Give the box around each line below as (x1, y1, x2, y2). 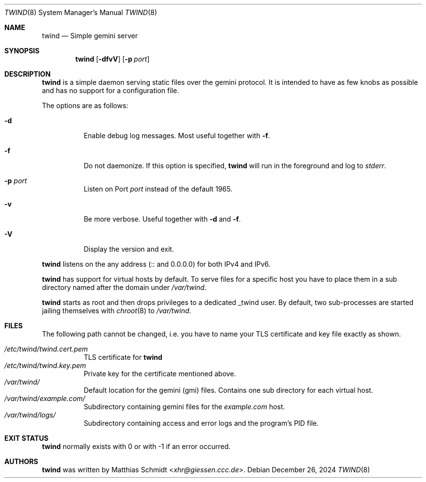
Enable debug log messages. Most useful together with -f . (84, 131, 270, 140)
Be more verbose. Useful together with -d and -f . (84, 215, 241, 223)
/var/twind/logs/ (4, 411, 56, 419)
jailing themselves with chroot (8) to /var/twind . (42, 306, 191, 315)
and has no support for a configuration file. (42, 86, 179, 95)
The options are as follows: (42, 101, 128, 110)
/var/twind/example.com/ (4, 394, 85, 402)
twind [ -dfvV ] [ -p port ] (75, 55, 150, 63)
